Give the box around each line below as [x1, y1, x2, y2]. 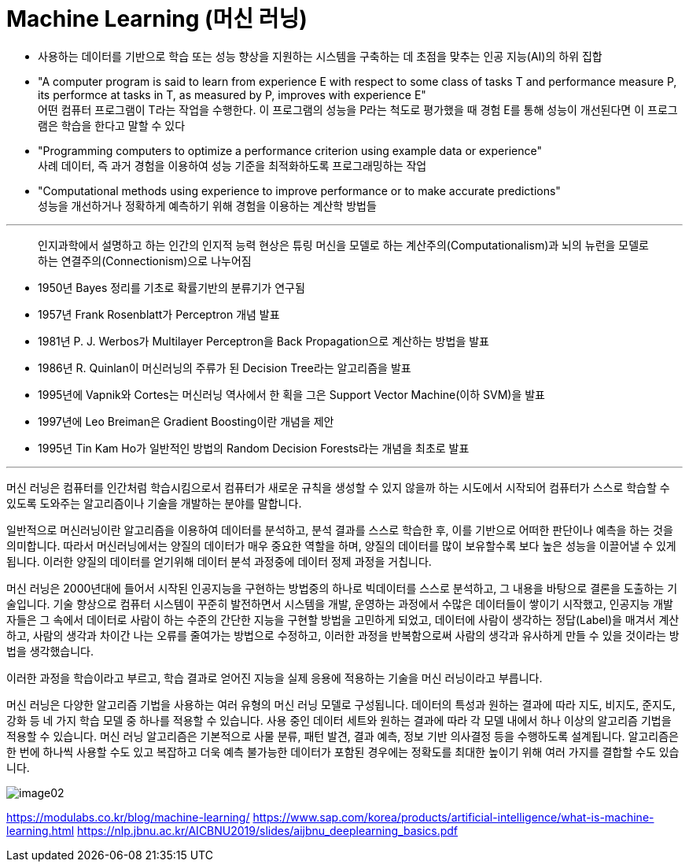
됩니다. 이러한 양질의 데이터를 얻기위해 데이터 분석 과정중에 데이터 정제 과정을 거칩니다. [6, 554, 432, 568]
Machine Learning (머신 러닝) [6, 6, 308, 32]
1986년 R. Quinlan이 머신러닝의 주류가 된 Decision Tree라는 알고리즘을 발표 [38, 360, 411, 375]
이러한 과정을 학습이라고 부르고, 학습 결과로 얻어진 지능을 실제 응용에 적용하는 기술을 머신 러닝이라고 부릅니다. [6, 670, 543, 685]
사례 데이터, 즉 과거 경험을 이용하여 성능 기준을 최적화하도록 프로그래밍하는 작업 [38, 158, 427, 172]
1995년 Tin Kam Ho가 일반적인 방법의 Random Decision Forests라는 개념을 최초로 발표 [38, 441, 470, 455]
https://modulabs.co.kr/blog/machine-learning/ [6, 810, 250, 824]
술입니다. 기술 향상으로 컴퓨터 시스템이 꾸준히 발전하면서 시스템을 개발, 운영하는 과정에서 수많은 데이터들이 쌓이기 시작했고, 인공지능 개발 [6, 597, 673, 611]
